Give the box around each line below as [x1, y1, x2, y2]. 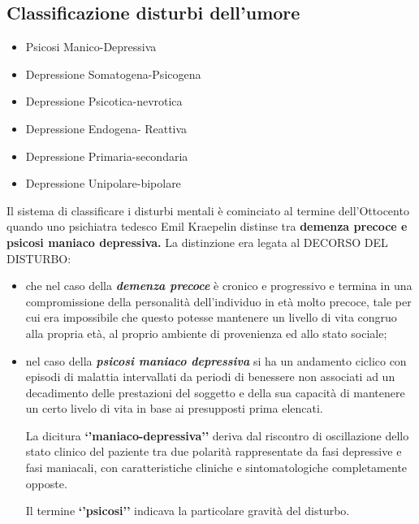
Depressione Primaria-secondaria [25, 147, 188, 164]
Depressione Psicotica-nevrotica [25, 93, 183, 110]
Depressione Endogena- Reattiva [25, 119, 188, 136]
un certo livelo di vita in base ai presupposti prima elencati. [25, 400, 323, 417]
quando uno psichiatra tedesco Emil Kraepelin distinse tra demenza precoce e [6, 218, 408, 235]
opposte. [25, 474, 67, 492]
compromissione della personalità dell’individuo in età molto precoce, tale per [25, 292, 412, 310]
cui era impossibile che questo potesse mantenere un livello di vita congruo [25, 309, 397, 326]
